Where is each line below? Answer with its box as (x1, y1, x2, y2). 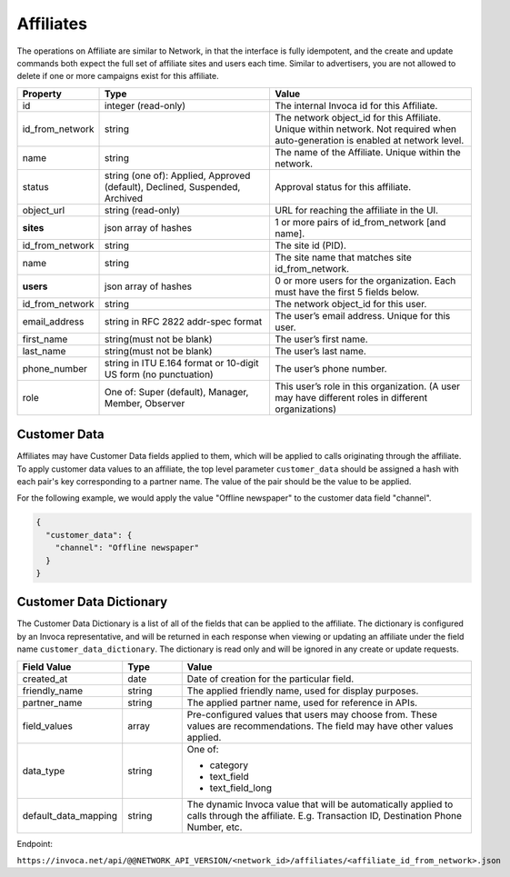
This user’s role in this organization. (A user (275, 380, 461, 393)
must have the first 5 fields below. (275, 285, 420, 298)
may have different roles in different (275, 391, 427, 404)
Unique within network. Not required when (275, 123, 456, 135)
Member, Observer (105, 396, 185, 409)
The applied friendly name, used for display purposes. (186, 684, 419, 697)
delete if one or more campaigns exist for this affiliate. (16, 71, 219, 82)
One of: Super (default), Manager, (105, 385, 249, 398)
